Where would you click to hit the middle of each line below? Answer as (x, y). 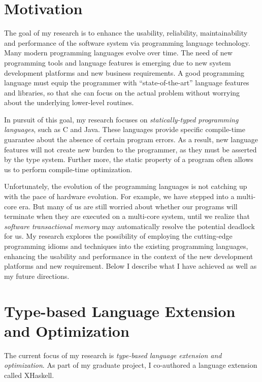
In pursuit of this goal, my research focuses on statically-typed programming (121, 119)
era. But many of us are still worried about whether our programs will (128, 206)
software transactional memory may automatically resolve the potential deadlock (129, 226)
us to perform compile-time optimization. (68, 169)
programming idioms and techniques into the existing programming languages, (126, 246)
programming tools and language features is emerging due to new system (118, 62)
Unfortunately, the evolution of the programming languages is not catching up (126, 186)
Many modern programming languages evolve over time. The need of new (118, 53)
